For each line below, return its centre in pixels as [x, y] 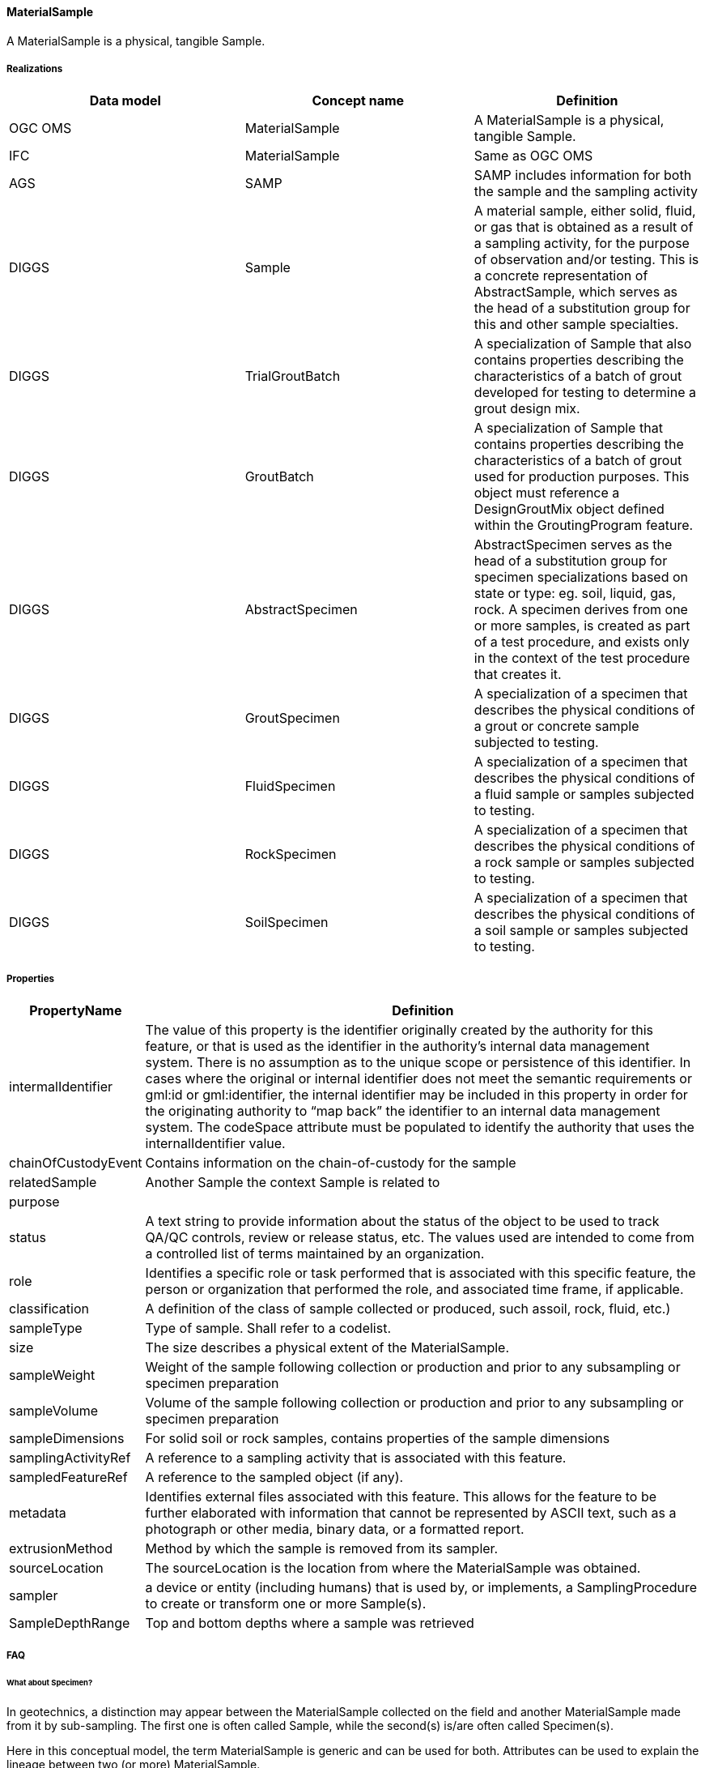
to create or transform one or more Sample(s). [286, 1604]
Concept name [358, 101]
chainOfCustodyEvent [76, 1163]
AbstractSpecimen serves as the [573, 545]
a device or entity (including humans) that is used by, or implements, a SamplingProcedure [421, 1588]
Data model [125, 101]
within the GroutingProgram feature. [584, 525]
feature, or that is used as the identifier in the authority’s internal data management [397, 1046]
